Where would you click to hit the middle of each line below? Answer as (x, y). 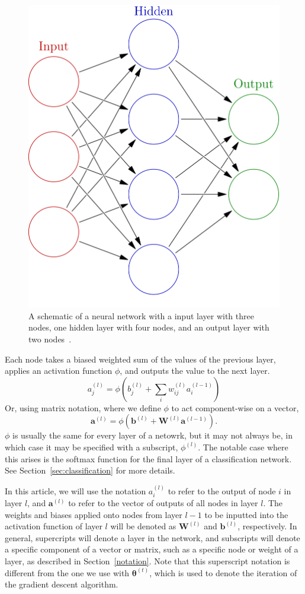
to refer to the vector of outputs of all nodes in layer (163, 502)
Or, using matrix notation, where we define (83, 407)
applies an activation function (59, 371)
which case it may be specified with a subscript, (91, 447)
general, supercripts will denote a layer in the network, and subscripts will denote (152, 537)
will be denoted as (143, 526)
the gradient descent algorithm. (62, 584)
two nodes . (50, 339)
